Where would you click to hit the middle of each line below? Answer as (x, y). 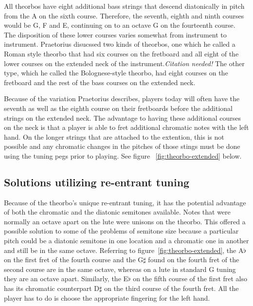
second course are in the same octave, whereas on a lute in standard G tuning (120, 269)
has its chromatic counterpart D (52, 288)
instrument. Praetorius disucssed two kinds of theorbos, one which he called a (120, 44)
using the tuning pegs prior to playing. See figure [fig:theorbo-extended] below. (123, 155)
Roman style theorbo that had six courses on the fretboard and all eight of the (121, 53)
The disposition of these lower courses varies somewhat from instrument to (115, 34)
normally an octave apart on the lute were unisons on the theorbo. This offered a (125, 221)
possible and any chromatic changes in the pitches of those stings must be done (122, 146)
